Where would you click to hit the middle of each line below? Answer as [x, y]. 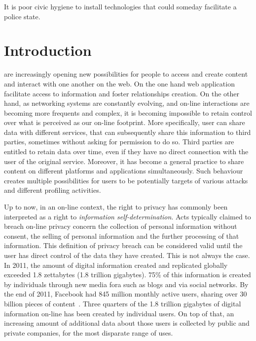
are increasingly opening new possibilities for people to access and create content [126, 74]
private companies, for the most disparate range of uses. [89, 332]
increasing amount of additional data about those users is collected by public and [127, 323]
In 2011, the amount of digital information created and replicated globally [116, 265]
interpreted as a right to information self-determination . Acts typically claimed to [128, 216]
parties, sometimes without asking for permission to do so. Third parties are [119, 142]
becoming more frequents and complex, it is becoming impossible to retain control [128, 112]
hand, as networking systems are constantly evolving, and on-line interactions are [127, 103]
